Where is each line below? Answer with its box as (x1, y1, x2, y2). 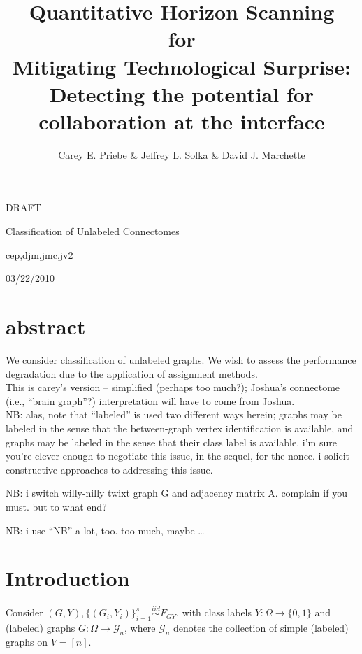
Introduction (6, 564, 130, 592)
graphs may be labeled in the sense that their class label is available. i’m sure (6, 434, 337, 449)
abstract (6, 312, 86, 341)
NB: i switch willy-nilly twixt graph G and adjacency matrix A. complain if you (6, 485, 347, 500)
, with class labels (176, 605, 252, 620)
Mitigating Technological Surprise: (13, 52, 351, 80)
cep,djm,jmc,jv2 (6, 247, 73, 262)
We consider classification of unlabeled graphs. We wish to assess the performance (6, 352, 356, 367)
